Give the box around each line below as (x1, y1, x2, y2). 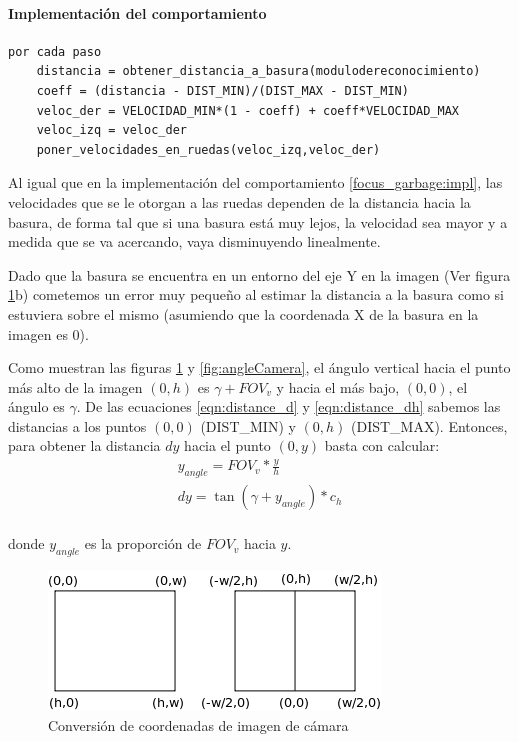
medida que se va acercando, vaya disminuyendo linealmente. (8, 231, 381, 252)
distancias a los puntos (8, 415, 147, 436)
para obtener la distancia (8, 435, 161, 456)
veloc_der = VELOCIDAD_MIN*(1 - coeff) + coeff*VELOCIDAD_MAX (36, 103, 460, 118)
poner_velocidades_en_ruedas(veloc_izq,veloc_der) (36, 142, 381, 157)
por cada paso (8, 44, 102, 59)
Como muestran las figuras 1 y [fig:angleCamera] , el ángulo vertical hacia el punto (8, 357, 511, 378)
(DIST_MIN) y (200, 415, 296, 436)
